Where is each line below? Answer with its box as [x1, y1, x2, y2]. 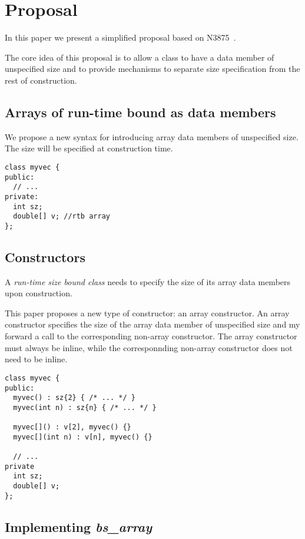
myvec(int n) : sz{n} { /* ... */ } [13, 403, 157, 412]
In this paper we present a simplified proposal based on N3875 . [5, 31, 236, 44]
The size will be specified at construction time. [5, 142, 173, 154]
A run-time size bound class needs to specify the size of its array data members [5, 275, 291, 287]
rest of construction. [5, 74, 77, 86]
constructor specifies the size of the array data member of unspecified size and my [5, 318, 300, 330]
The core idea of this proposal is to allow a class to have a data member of [5, 51, 274, 63]
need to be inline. [5, 353, 68, 365]
